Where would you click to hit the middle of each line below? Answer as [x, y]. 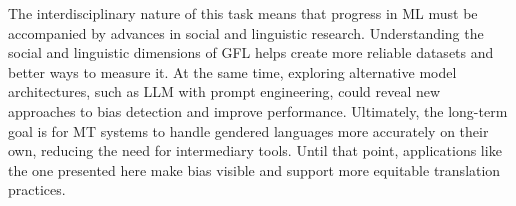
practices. [37, 189]
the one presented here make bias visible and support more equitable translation [254, 169]
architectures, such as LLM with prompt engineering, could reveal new [224, 91]
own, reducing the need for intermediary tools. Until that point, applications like [255, 150]
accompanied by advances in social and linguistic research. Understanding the [246, 32]
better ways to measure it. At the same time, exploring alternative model [232, 71]
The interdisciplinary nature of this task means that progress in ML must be [243, 13]
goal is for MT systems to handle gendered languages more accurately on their [248, 130]
